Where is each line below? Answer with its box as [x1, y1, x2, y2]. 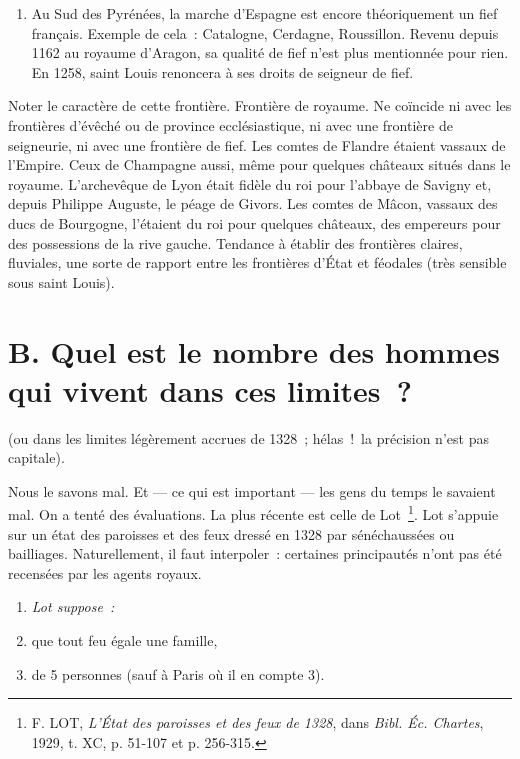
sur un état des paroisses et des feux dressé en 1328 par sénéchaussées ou [8, 523, 455, 544]
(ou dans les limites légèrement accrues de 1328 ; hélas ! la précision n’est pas [8, 427, 489, 448]
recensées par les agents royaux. [8, 562, 202, 583]
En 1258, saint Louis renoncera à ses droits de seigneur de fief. [31, 61, 414, 82]
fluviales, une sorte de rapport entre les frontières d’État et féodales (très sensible [8, 252, 507, 273]
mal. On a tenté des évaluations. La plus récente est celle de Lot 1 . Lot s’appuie [8, 501, 499, 525]
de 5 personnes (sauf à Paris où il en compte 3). [31, 663, 325, 684]
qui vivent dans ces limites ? [8, 369, 412, 410]
